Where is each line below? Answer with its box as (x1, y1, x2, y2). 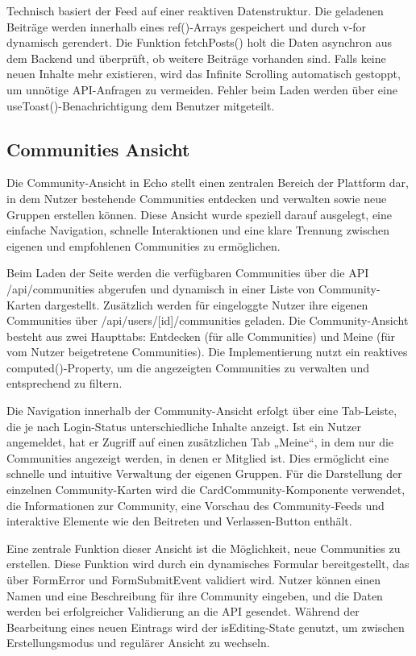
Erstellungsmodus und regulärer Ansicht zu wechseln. (6, 634, 270, 651)
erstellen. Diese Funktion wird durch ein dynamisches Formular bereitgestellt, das (6, 555, 410, 572)
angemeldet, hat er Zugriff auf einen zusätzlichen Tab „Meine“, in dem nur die (6, 434, 394, 450)
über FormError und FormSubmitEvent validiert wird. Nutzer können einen (6, 571, 381, 588)
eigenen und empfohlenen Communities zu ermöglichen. (6, 237, 281, 254)
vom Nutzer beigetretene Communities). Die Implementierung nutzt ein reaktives (6, 343, 408, 360)
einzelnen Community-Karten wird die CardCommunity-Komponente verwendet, (6, 481, 406, 498)
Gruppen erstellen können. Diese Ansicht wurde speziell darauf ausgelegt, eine (6, 206, 392, 222)
